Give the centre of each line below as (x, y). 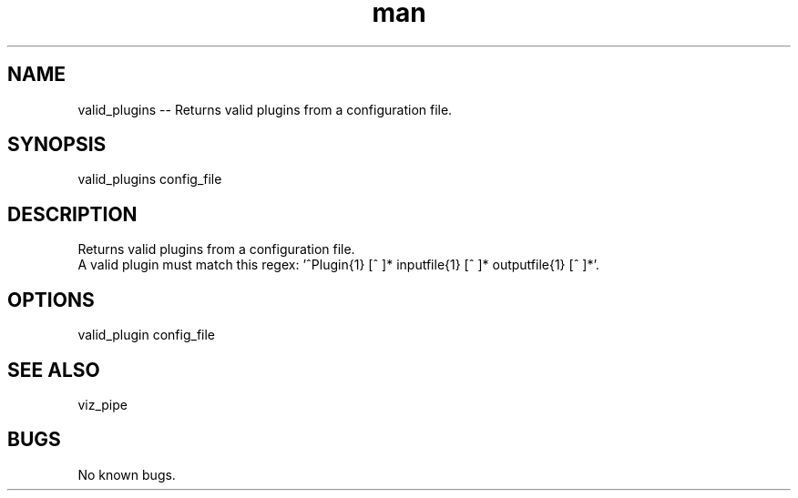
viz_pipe (102, 404)
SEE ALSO (54, 370)
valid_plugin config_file (147, 335)
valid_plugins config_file (150, 179)
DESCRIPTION (72, 214)
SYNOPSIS (57, 145)
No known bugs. (127, 474)
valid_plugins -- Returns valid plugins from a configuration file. (265, 109)
